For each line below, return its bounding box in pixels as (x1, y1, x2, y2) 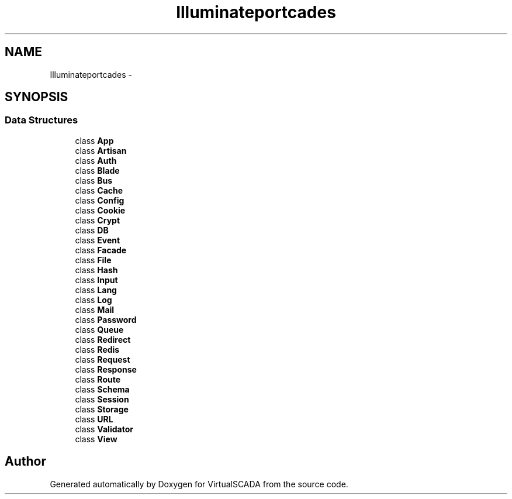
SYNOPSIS (5, 90, 68, 105)
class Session (75, 394, 129, 404)
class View (75, 433, 117, 444)
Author (5, 454, 46, 469)
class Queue (75, 324, 124, 335)
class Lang (75, 284, 117, 295)
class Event (75, 235, 120, 245)
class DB (75, 225, 109, 235)
